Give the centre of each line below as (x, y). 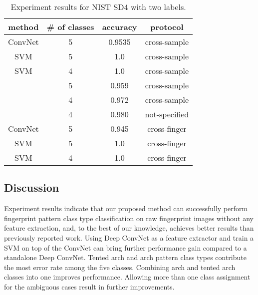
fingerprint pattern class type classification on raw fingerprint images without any (129, 218)
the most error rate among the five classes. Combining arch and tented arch (120, 267)
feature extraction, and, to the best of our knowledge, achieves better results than (129, 228)
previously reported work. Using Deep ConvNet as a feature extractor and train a (129, 237)
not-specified (167, 114)
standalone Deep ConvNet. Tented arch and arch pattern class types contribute (125, 257)
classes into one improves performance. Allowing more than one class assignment (127, 277)
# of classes (70, 27)
